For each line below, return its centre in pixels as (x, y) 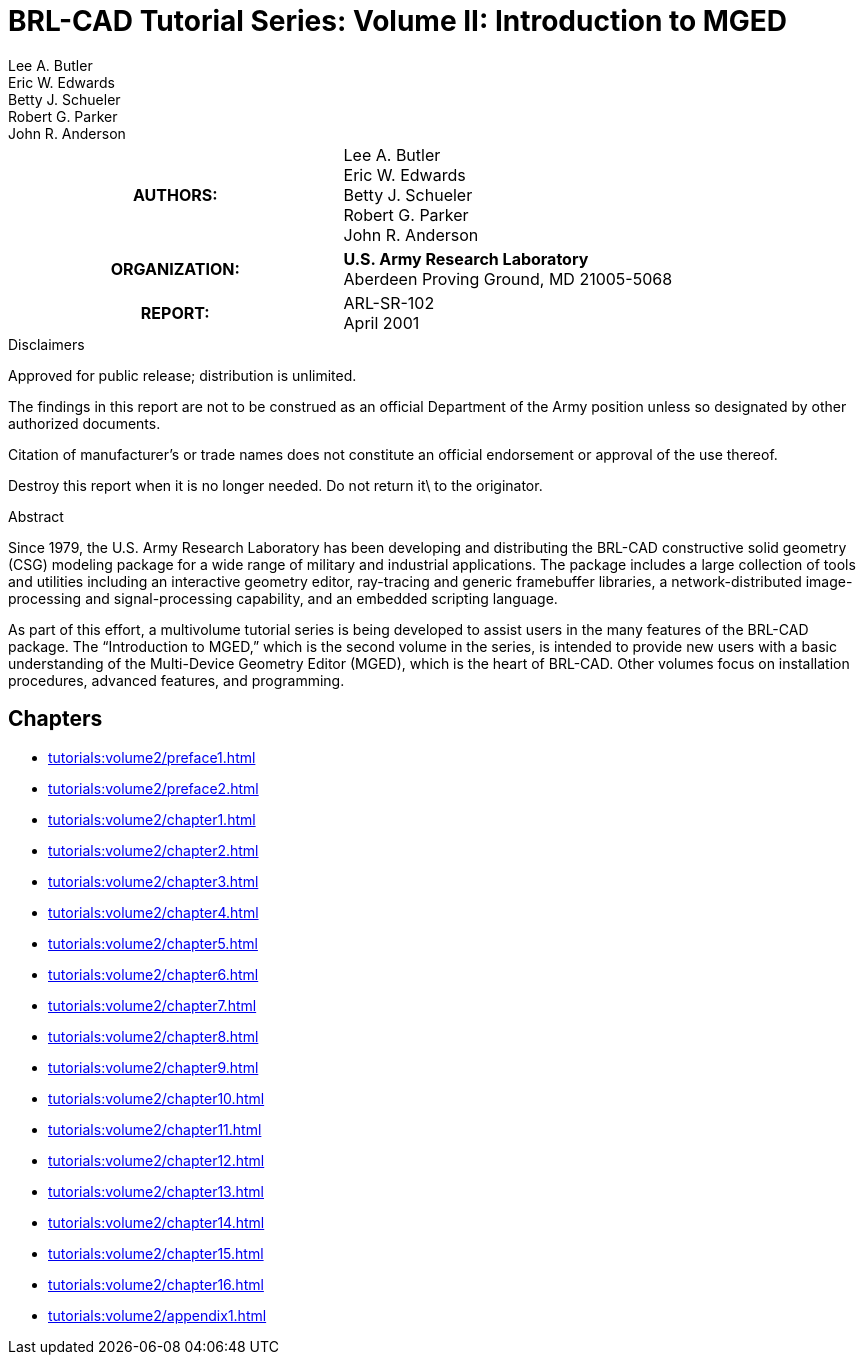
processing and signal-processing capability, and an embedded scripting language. (283, 598)
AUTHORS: (175, 194)
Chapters (55, 719)
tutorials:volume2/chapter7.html (152, 1005)
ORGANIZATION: (175, 268)
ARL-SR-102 (389, 302)
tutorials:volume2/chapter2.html (153, 850)
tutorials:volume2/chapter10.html (156, 1098)
